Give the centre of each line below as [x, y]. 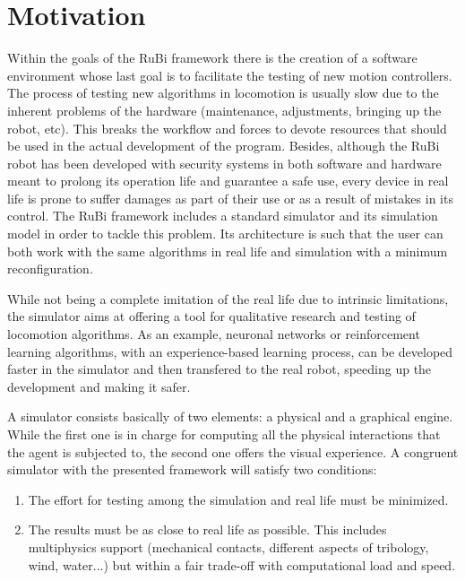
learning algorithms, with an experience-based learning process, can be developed [230, 351]
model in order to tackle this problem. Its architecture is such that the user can [225, 234]
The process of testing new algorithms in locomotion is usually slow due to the [223, 93]
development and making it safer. [99, 386]
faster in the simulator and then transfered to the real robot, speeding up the [220, 369]
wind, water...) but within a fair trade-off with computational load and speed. [242, 564]
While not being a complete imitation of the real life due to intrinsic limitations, [228, 298]
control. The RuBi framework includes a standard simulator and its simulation [223, 216]
